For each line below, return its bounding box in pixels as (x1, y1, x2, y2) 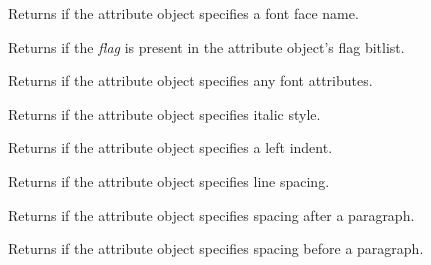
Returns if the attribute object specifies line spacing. (8, 170, 330, 191)
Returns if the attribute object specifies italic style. (8, 103, 321, 124)
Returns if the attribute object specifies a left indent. (8, 137, 333, 158)
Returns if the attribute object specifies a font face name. (8, 3, 359, 23)
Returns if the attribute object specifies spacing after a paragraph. (8, 204, 415, 225)
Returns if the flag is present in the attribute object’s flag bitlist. (8, 36, 405, 57)
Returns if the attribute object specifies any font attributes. (8, 70, 373, 91)
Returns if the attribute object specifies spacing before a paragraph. (8, 238, 424, 259)
